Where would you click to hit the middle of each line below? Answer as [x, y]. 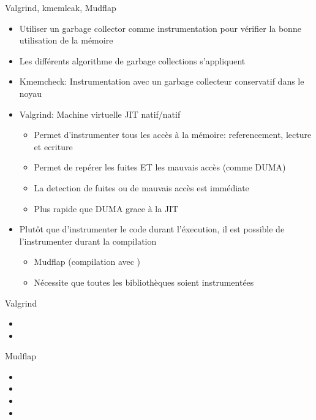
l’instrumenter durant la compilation [88, 241]
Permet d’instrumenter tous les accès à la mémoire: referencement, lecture [173, 135]
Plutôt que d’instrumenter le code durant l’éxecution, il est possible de [152, 229]
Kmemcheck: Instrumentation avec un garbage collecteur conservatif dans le [162, 81]
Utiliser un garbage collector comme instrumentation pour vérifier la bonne [160, 28]
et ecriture [53, 146]
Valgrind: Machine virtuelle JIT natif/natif [100, 114]
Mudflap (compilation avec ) [87, 262]
